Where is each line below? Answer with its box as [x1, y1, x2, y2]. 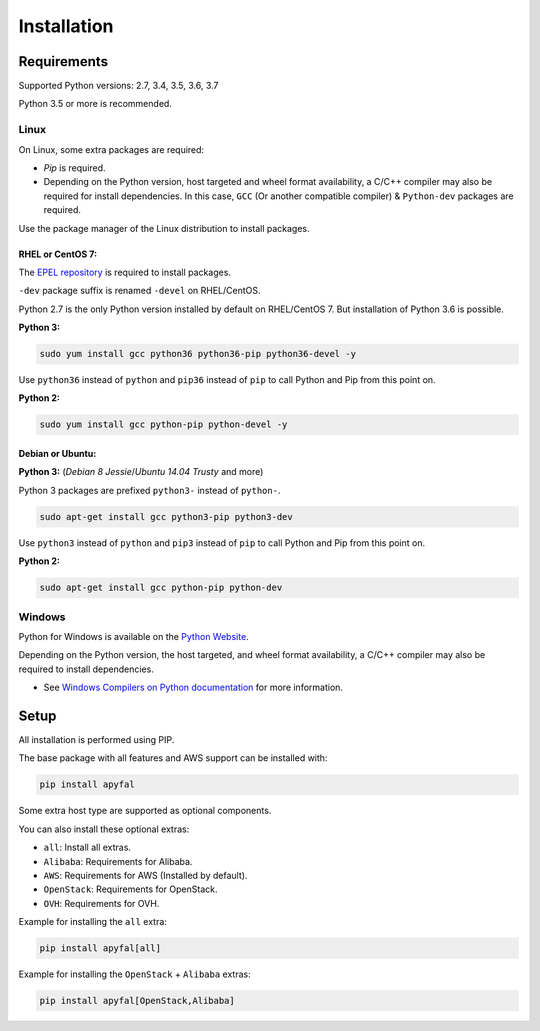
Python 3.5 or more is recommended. [18, 98, 172, 110]
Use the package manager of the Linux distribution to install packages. [18, 222, 310, 234]
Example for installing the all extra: [18, 916, 167, 928]
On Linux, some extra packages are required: [18, 143, 205, 155]
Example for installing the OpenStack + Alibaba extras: [18, 968, 251, 980]
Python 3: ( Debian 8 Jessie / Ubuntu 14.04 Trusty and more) [18, 466, 264, 478]
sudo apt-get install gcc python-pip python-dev [39, 582, 283, 594]
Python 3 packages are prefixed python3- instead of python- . [18, 484, 281, 496]
